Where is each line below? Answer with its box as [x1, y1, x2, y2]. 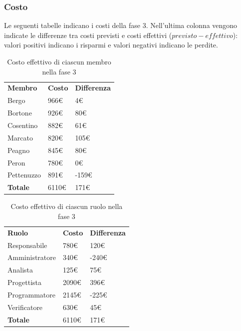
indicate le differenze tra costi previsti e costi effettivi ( [4, 29, 172, 40]
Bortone [7, 107, 32, 118]
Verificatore [7, 301, 43, 312]
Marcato [7, 132, 33, 142]
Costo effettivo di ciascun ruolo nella [10, 201, 123, 211]
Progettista [7, 277, 41, 287]
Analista [7, 264, 33, 275]
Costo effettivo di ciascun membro [7, 56, 111, 66]
